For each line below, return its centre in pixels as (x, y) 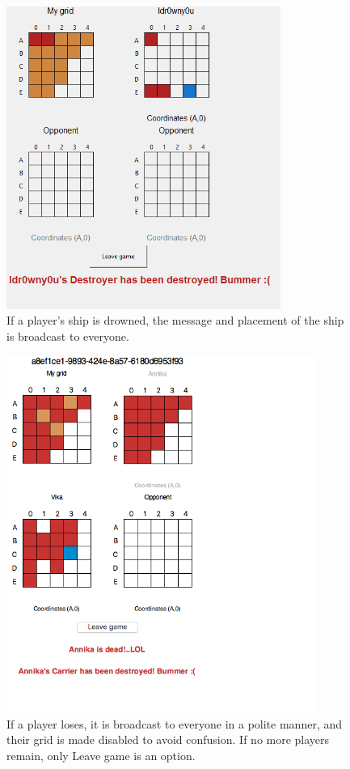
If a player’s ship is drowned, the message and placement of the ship (175, 320)
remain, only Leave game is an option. (101, 755)
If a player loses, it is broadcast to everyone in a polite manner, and (175, 723)
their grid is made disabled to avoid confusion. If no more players (168, 739)
